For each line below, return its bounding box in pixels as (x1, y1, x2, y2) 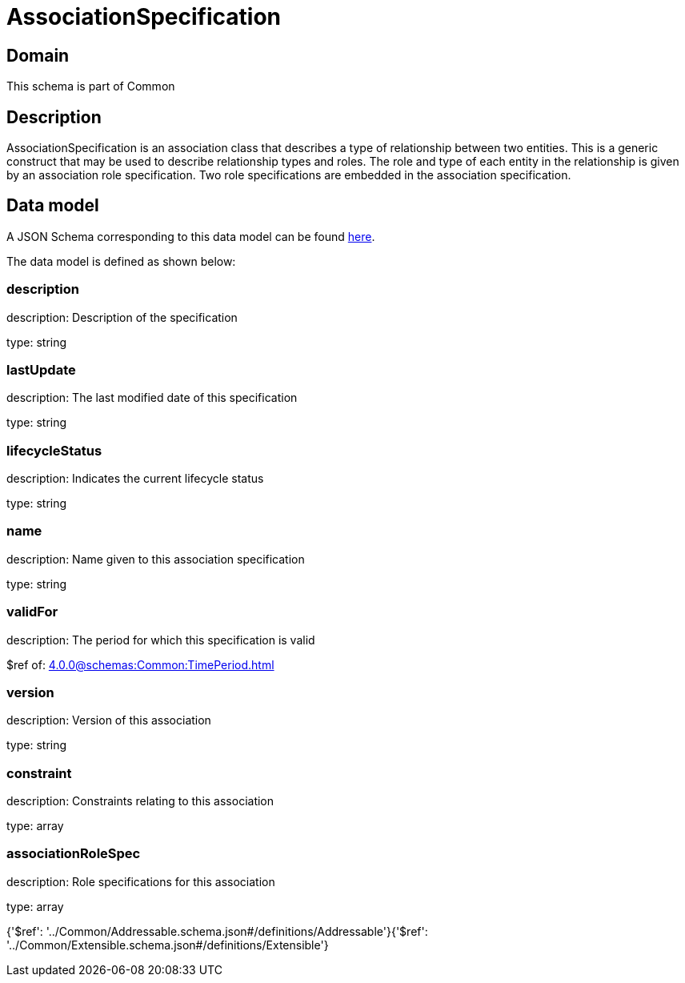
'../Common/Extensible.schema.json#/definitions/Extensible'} (6, 937, 329, 952)
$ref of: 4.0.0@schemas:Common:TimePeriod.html (6, 657, 274, 672)
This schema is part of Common (6, 79, 175, 94)
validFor (6, 604, 58, 620)
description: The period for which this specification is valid (6, 632, 315, 647)
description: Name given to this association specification (6, 552, 305, 566)
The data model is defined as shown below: (6, 254, 236, 268)
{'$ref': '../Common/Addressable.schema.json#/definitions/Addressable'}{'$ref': (6, 924, 428, 938)
